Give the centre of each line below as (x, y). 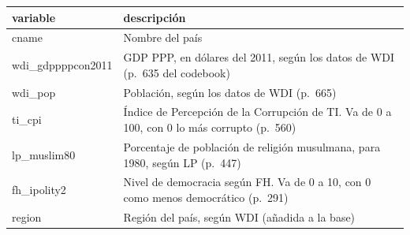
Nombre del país (163, 37)
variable (34, 17)
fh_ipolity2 (39, 190)
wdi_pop (34, 92)
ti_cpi (27, 119)
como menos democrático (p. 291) (206, 197)
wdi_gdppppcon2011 (62, 64)
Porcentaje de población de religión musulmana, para (252, 146)
